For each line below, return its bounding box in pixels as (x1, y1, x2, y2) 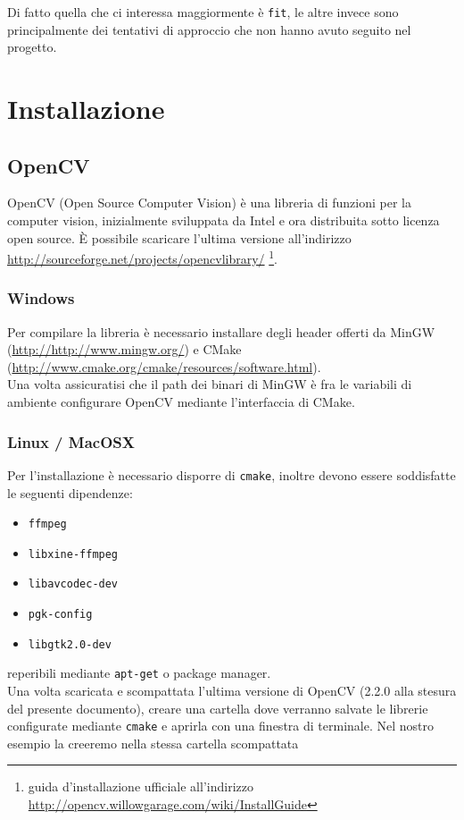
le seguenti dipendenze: (7, 483, 133, 502)
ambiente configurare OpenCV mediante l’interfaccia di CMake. (7, 393, 355, 411)
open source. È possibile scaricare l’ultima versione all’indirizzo (7, 228, 352, 247)
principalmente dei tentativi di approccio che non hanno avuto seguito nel (7, 20, 411, 38)
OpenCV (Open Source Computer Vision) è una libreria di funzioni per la (7, 193, 411, 212)
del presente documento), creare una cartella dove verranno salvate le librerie (7, 698, 428, 717)
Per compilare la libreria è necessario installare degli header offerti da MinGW (7, 322, 435, 341)
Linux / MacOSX (7, 430, 135, 452)
